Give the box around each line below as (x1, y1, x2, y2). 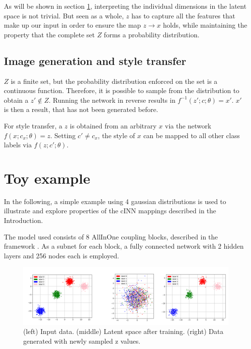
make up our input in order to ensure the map (4, 20, 141, 30)
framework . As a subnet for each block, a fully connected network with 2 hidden (4, 241, 244, 251)
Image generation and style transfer (4, 53, 186, 68)
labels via (4, 140, 32, 150)
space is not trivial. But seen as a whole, (4, 10, 124, 20)
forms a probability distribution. (103, 29, 200, 39)
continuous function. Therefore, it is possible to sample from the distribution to (4, 85, 239, 95)
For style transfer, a (4, 120, 62, 130)
